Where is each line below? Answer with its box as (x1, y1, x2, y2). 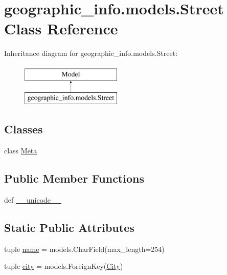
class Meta (4, 145, 37, 156)
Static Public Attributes (4, 220, 134, 235)
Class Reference (4, 18, 118, 39)
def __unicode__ (4, 194, 62, 205)
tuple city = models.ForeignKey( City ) (4, 261, 123, 271)
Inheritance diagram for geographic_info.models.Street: (4, 48, 178, 58)
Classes (4, 121, 43, 137)
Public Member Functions (4, 170, 144, 186)
